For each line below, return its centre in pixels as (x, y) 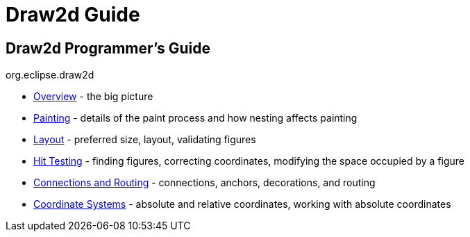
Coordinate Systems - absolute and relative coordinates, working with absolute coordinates (242, 204)
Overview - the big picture (93, 97)
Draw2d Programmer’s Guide (108, 48)
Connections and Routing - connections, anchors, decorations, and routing (204, 183)
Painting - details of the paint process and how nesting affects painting (195, 118)
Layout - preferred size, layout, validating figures (145, 140)
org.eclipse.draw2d (50, 75)
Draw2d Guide (73, 15)
